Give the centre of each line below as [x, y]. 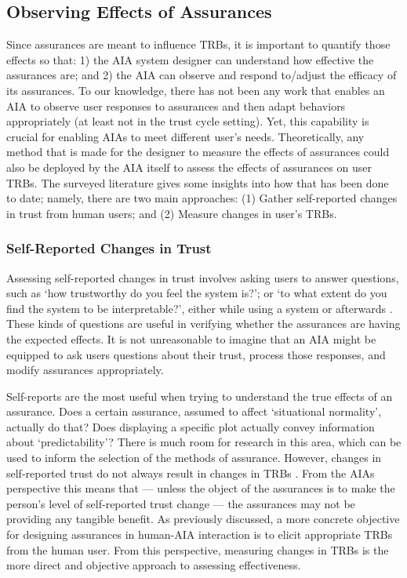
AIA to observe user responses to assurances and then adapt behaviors [176, 105]
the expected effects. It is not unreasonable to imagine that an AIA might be [191, 338]
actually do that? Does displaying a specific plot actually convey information [191, 426]
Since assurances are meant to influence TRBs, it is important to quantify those [198, 44]
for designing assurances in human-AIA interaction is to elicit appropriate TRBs [200, 534]
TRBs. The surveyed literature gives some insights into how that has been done [198, 182]
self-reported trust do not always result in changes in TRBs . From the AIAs [191, 473]
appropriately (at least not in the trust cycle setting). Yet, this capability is [188, 121]
